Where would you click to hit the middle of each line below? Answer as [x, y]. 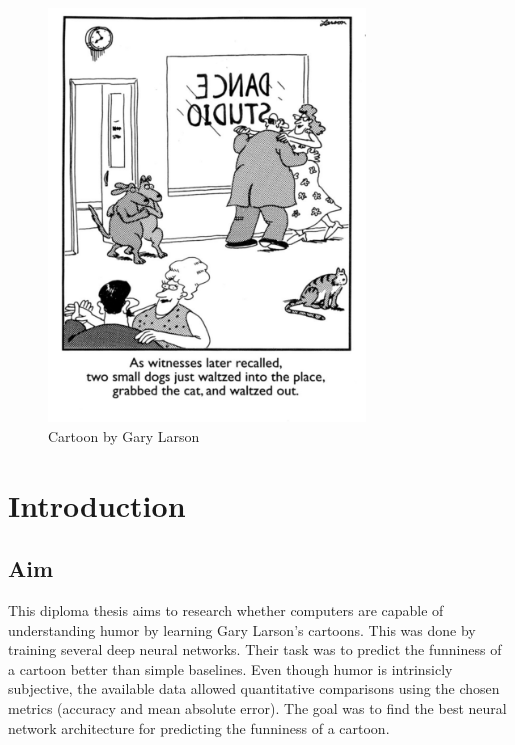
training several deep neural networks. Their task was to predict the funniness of [255, 649]
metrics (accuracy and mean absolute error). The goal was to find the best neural [257, 708]
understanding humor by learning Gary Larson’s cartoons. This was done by [242, 629]
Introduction [97, 504]
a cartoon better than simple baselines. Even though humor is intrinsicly [230, 668]
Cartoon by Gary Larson [124, 435]
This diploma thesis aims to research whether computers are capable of [226, 610]
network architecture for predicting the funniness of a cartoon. [199, 727]
